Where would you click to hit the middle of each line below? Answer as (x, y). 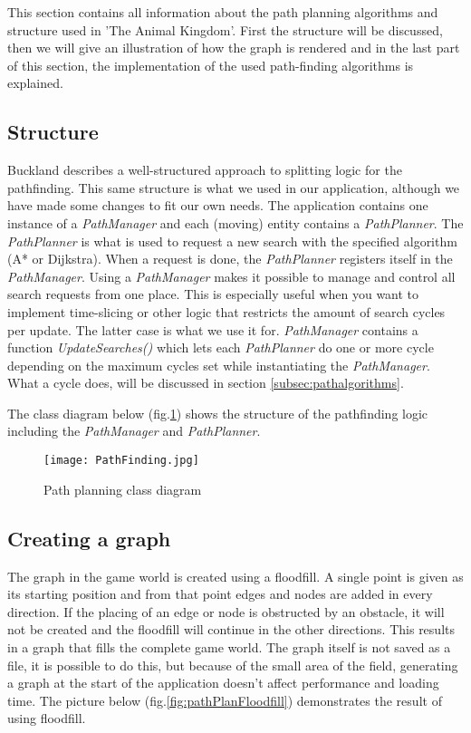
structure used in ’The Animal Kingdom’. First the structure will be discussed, (225, 29)
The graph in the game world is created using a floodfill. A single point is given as (235, 576)
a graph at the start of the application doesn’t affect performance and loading (223, 683)
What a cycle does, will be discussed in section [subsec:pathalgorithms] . (206, 383)
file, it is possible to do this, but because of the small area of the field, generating (233, 665)
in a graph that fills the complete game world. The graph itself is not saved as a (229, 646)
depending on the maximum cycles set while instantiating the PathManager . (219, 365)
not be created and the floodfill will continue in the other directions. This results (231, 629)
